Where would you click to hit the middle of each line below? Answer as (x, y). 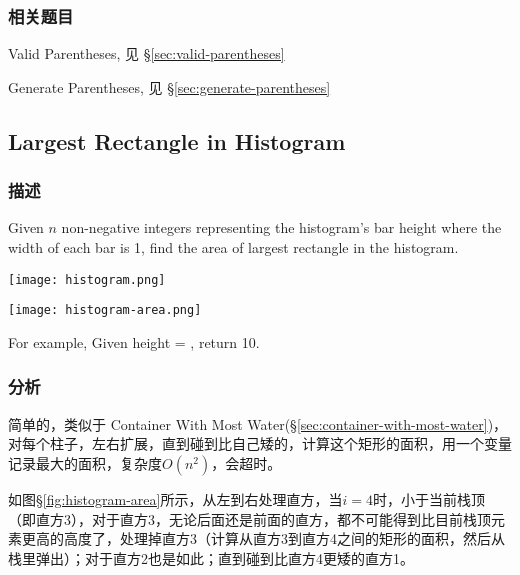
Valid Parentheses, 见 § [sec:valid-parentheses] (146, 53)
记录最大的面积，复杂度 (85, 462)
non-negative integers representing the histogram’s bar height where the (281, 227)
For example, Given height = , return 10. (134, 341)
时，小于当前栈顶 (428, 498)
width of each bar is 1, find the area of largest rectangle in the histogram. (233, 247)
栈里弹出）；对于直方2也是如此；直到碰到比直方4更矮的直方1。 (211, 557)
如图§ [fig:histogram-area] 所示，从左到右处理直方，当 (175, 498)
